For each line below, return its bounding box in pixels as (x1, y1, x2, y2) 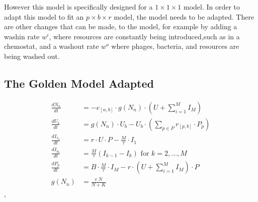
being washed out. (4, 50, 60, 61)
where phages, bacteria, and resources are (111, 41, 239, 51)
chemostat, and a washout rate (4, 41, 99, 51)
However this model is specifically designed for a (4, 2, 153, 12)
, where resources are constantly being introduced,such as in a (49, 31, 240, 41)
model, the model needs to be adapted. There (114, 11, 254, 22)
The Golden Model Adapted (4, 75, 154, 91)
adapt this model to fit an (4, 11, 84, 22)
